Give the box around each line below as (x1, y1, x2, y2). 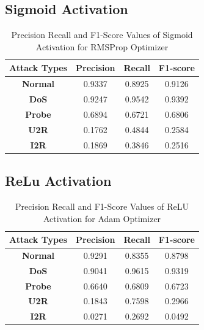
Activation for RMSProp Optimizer (35, 40, 169, 53)
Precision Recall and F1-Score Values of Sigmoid (11, 28, 193, 41)
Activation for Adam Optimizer (43, 212, 161, 224)
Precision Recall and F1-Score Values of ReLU (15, 199, 189, 212)
